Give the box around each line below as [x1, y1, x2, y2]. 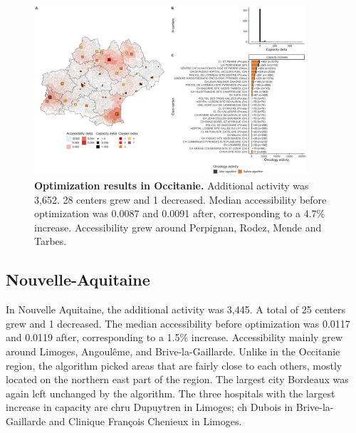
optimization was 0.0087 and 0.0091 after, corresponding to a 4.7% [34, 206, 325, 221]
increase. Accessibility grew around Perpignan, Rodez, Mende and [34, 219, 322, 234]
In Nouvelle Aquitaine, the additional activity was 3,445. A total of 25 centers [6, 302, 345, 317]
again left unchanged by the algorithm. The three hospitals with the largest [6, 385, 335, 400]
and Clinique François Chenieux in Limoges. [48, 414, 242, 428]
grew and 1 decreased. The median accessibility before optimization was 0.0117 [6, 315, 350, 330]
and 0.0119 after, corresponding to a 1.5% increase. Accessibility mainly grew [6, 330, 342, 345]
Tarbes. [34, 234, 67, 249]
